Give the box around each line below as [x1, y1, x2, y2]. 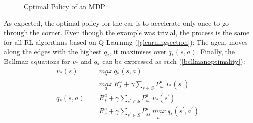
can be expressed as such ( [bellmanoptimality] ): [102, 56, 245, 66]
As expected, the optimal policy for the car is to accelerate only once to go [4, 18, 229, 28]
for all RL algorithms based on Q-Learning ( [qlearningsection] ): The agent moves [4, 37, 248, 47]
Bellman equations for [4, 56, 70, 66]
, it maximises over [110, 46, 167, 57]
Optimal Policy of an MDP [24, 1, 105, 11]
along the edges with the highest [4, 46, 102, 57]
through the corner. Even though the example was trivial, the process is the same [4, 27, 250, 38]
